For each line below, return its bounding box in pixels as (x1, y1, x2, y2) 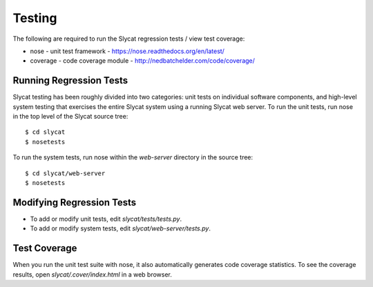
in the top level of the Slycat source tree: (12, 112, 128, 121)
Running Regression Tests (12, 75, 128, 86)
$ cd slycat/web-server (25, 169, 106, 177)
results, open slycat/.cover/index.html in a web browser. (12, 270, 172, 279)
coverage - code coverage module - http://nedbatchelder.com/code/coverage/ (30, 57, 256, 65)
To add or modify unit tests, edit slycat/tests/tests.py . (30, 215, 182, 223)
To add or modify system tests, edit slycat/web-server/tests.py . (30, 224, 211, 232)
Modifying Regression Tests (12, 197, 137, 208)
